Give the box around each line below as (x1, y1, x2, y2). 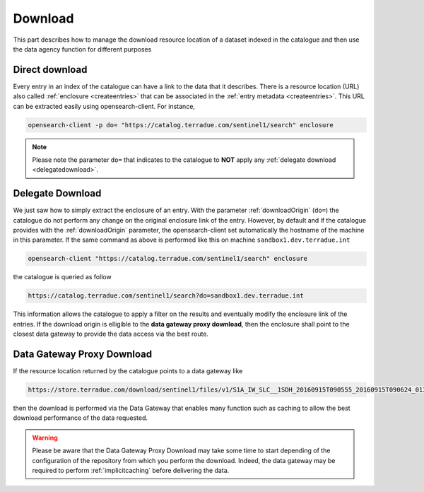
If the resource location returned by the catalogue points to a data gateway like (13, 367, 243, 375)
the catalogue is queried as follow (13, 273, 112, 281)
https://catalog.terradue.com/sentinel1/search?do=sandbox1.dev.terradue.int (28, 292, 304, 300)
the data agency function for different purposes (13, 45, 152, 53)
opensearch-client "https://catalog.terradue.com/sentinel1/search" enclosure (28, 254, 307, 263)
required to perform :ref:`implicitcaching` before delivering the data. (32, 467, 230, 474)
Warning (32, 433, 58, 442)
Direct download (13, 64, 88, 76)
